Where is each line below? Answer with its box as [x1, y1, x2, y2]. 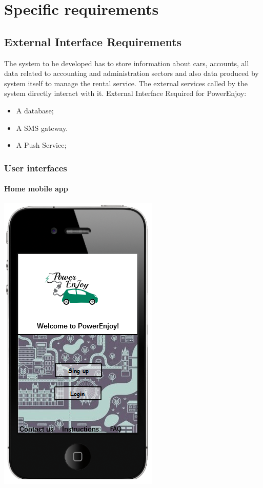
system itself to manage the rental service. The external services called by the [4, 77, 248, 88]
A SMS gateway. [16, 122, 68, 133]
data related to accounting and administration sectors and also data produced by [4, 68, 259, 79]
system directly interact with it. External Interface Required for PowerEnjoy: [4, 88, 247, 99]
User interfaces [4, 161, 67, 174]
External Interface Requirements [4, 33, 182, 49]
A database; [16, 105, 54, 115]
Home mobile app [4, 183, 68, 194]
